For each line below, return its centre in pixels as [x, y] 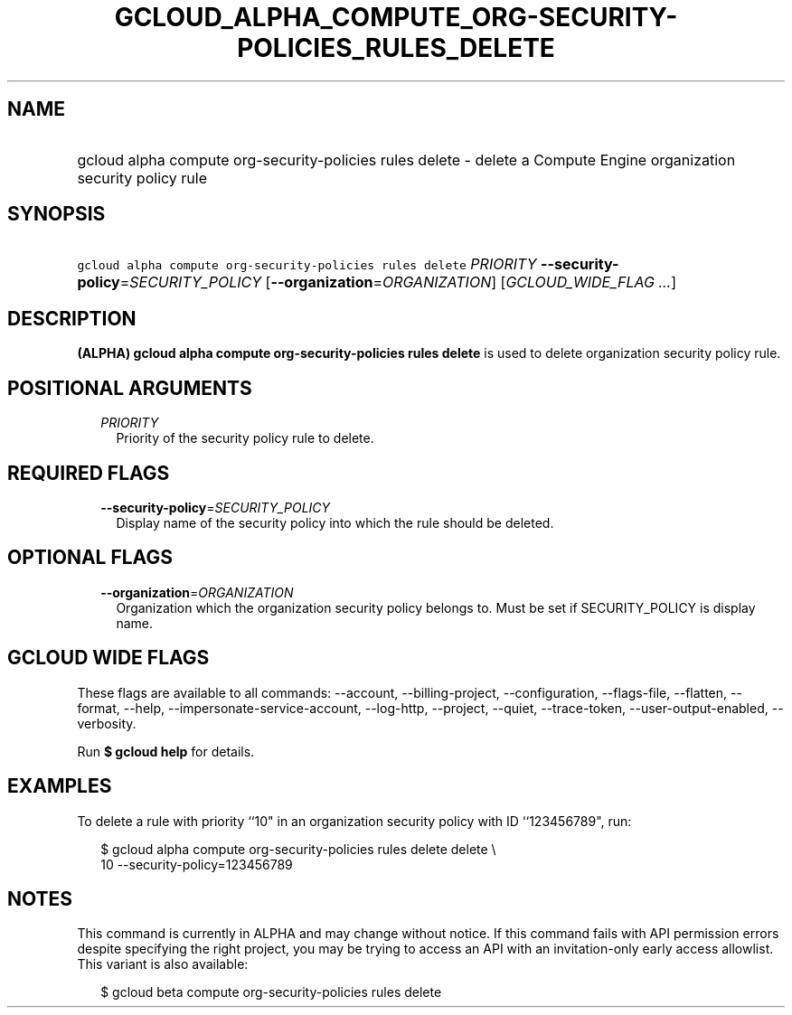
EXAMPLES [60, 786]
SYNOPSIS [57, 214]
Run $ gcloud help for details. [166, 751]
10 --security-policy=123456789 [197, 864]
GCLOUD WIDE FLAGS [108, 658]
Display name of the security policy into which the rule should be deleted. [335, 522]
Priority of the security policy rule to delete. [245, 438]
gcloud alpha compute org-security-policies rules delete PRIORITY [307, 264]
